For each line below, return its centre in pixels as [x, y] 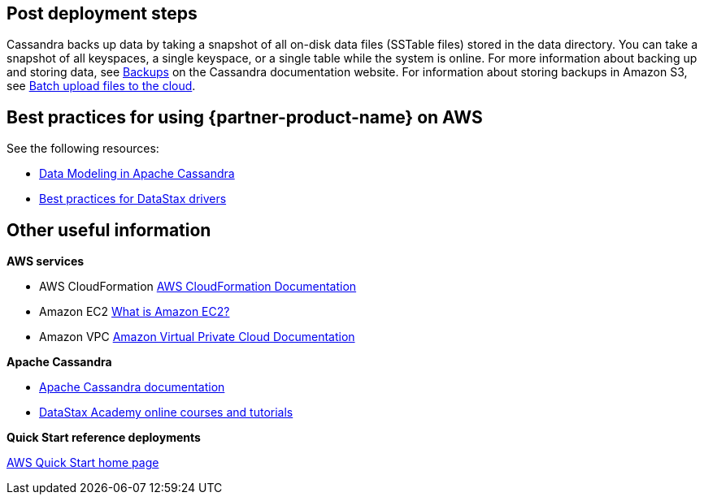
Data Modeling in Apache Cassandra [137, 174]
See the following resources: [83, 149]
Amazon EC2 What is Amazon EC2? [135, 312]
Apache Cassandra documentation [132, 387]
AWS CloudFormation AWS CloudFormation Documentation [198, 287]
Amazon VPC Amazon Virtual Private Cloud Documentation [197, 337]
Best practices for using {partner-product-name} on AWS [245, 117]
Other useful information [109, 230]
